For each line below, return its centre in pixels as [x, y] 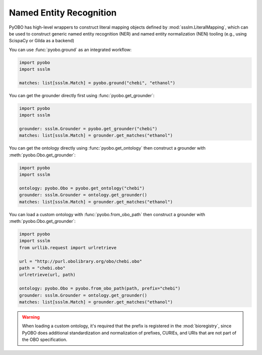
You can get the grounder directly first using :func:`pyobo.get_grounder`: [82, 95]
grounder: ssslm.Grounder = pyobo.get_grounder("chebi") [88, 129]
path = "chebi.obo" [42, 268]
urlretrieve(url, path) [48, 275]
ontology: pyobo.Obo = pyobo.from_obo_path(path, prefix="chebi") [100, 288]
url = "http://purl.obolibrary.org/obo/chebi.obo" [81, 261]
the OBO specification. [45, 339]
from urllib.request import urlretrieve [68, 247]
